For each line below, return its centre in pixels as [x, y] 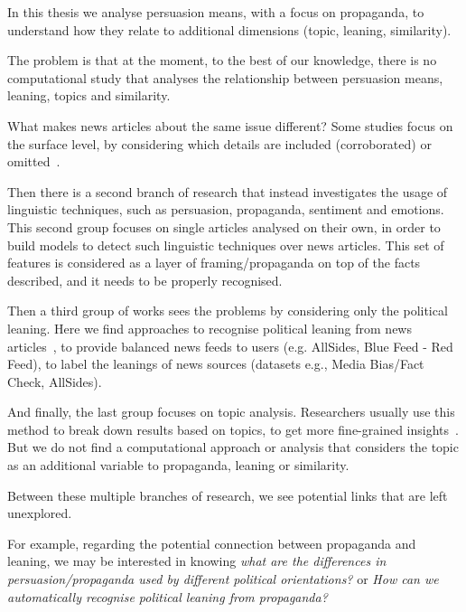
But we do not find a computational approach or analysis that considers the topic [233, 447]
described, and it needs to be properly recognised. [145, 280]
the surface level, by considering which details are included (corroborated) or [219, 143]
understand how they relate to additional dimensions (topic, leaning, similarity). [229, 29]
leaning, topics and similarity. [89, 95]
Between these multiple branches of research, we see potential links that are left [228, 495]
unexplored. [40, 513]
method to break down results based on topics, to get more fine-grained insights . [233, 429]
